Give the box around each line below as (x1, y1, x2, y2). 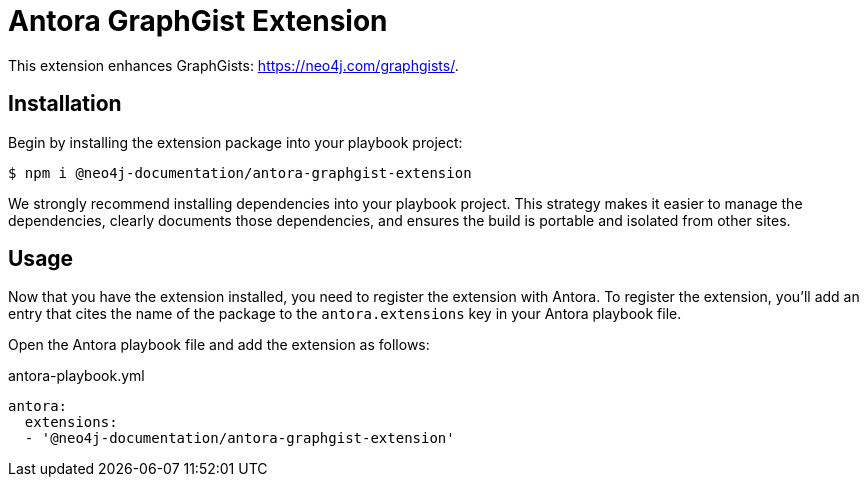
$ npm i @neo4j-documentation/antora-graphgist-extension (8, 164, 472, 181)
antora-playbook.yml (8, 367, 145, 385)
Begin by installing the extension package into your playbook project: (8, 133, 463, 151)
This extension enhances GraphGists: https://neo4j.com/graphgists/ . (8, 56, 459, 74)
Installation (8, 91, 122, 117)
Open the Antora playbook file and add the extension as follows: (8, 336, 430, 354)
